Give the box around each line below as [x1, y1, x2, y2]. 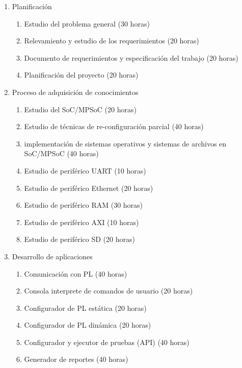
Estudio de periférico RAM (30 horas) [24, 200, 143, 210]
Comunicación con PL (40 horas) [24, 268, 127, 279]
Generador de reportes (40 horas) [24, 354, 128, 364]
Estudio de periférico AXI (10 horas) [24, 216, 139, 227]
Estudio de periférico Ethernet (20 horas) [24, 182, 153, 193]
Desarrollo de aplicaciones [12, 251, 93, 261]
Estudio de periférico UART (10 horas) [24, 165, 146, 176]
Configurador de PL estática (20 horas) [24, 302, 147, 313]
